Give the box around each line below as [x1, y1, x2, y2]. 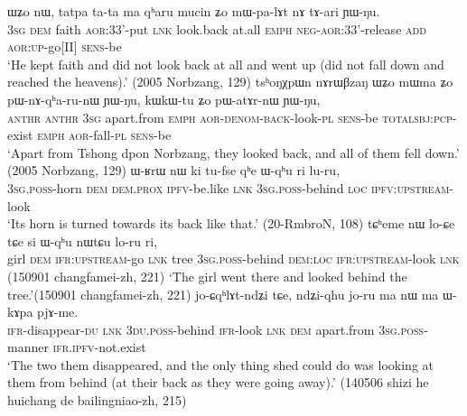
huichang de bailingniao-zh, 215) [7, 391, 187, 410]
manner [7, 337, 49, 356]
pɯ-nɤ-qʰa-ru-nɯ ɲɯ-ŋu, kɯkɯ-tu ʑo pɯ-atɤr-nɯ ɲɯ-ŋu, [7, 89, 321, 108]
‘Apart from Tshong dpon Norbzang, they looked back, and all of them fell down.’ [7, 143, 460, 162]
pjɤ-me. [37, 302, 79, 321]
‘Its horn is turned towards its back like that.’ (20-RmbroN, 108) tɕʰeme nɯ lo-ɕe [7, 214, 455, 233]
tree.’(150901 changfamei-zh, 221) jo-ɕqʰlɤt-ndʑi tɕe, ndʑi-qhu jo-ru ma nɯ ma [7, 284, 439, 303]
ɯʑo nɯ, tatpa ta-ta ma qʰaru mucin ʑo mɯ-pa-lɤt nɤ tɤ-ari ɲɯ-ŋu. [7, 2, 380, 20]
